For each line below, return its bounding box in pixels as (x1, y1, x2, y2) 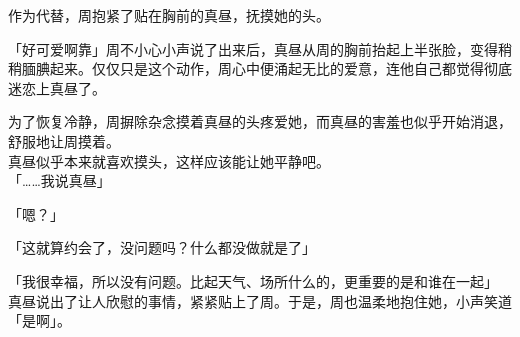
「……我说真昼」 (8, 170, 111, 191)
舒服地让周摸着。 (8, 130, 120, 151)
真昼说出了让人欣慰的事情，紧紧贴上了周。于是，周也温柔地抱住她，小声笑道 (8, 290, 512, 311)
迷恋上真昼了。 (8, 77, 106, 98)
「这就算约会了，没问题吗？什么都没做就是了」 (8, 237, 316, 258)
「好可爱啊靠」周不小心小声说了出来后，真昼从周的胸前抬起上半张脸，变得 (8, 38, 498, 59)
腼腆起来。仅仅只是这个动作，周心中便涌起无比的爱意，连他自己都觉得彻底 (21, 58, 512, 79)
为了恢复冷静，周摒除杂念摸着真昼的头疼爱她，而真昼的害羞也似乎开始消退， (8, 111, 512, 132)
